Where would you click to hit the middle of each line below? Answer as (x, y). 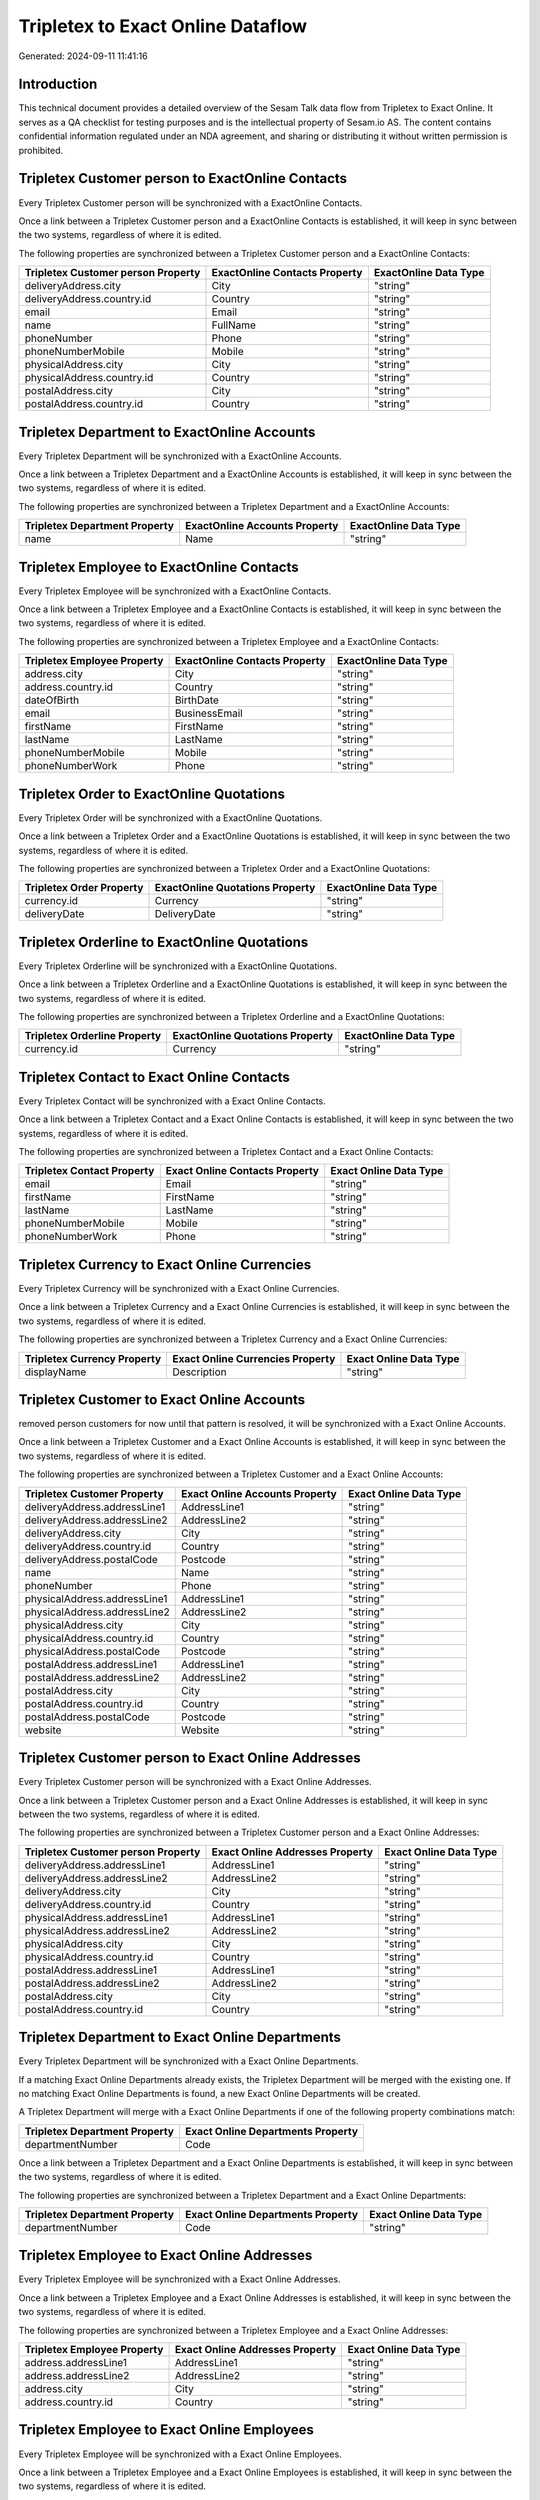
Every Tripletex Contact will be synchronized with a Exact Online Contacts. (172, 1101)
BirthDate (197, 700)
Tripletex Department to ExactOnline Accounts (167, 431)
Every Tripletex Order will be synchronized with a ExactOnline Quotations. (170, 817)
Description (199, 1372)
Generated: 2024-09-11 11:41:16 (83, 56)
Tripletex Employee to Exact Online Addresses (165, 2255)
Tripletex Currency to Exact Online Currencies (165, 1264)
